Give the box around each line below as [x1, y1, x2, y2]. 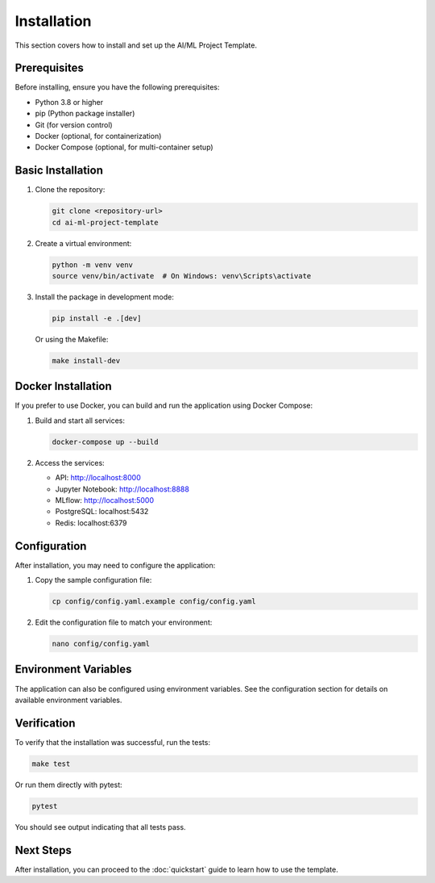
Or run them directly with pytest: [14, 780, 122, 789]
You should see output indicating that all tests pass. [14, 822, 186, 831]
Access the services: [35, 458, 105, 467]
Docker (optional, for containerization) [35, 132, 162, 141]
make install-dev [52, 356, 121, 365]
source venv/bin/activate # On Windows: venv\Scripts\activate [52, 271, 312, 281]
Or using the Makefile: [35, 335, 109, 344]
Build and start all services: [35, 416, 125, 425]
